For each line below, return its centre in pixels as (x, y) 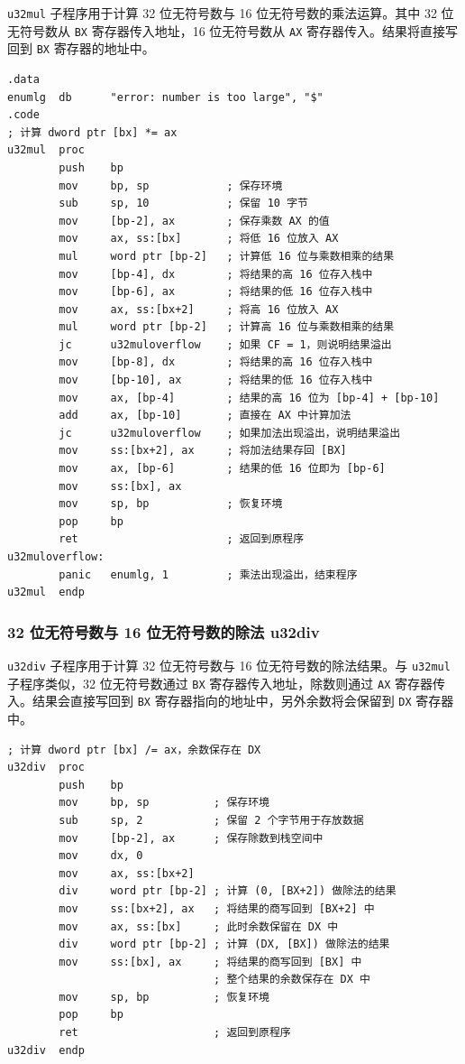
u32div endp (46, 1050)
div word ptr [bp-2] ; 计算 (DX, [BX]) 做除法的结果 (224, 944)
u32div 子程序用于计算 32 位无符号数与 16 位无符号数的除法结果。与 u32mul (229, 665)
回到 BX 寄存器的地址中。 (81, 48)
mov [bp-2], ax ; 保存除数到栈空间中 (191, 838)
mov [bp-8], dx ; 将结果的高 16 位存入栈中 (216, 362)
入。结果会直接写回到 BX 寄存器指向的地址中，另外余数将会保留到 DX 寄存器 (231, 701)
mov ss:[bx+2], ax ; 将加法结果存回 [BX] (203, 451)
